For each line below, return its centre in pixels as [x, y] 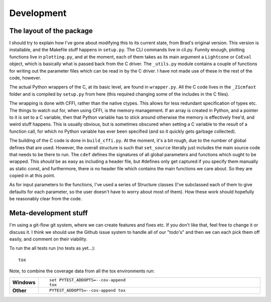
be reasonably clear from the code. [46, 199]
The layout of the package [51, 31]
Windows [24, 282]
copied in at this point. [32, 176]
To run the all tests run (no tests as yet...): [52, 248]
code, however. [25, 78]
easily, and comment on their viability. [48, 239]
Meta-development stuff [48, 213]
